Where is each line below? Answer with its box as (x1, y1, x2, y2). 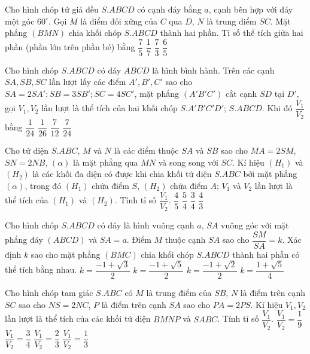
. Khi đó (262, 102, 293, 114)
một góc (5, 14, 35, 27)
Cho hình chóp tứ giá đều (5, 3, 99, 15)
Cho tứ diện (5, 144, 49, 157)
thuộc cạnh (165, 233, 206, 246)
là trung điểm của (146, 286, 212, 299)
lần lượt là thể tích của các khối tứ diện (5, 312, 151, 325)
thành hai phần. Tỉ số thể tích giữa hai (160, 26, 303, 39)
